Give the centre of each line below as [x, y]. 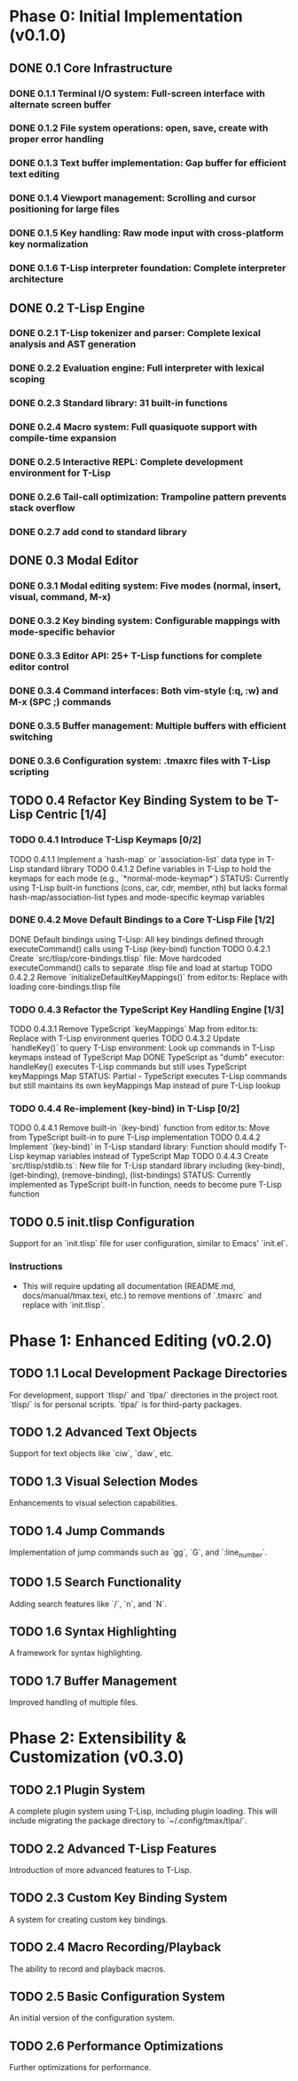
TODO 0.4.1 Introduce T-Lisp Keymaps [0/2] [106, 840]
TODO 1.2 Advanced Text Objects [103, 1432]
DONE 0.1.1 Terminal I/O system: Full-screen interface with [137, 93]
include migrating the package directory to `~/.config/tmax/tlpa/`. [128, 1821]
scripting [29, 772]
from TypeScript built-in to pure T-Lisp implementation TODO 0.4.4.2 [135, 1137]
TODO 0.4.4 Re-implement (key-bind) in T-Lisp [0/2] [125, 1109]
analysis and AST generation [73, 344]
